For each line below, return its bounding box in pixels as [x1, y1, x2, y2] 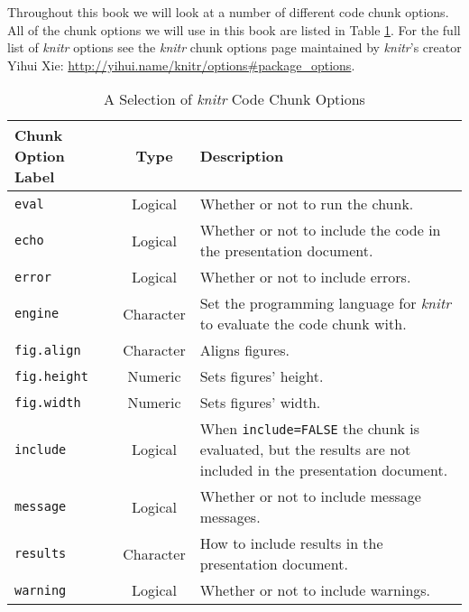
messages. [199, 506, 261, 528]
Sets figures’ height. [199, 366, 324, 387]
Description [199, 145, 284, 167]
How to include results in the [199, 533, 383, 554]
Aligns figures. [199, 339, 290, 361]
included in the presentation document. [199, 459, 448, 481]
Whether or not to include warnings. [199, 580, 431, 601]
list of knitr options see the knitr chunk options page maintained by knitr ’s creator [7, 38, 462, 57]
